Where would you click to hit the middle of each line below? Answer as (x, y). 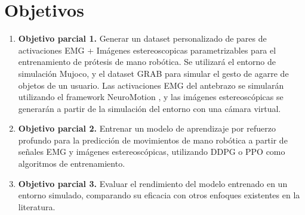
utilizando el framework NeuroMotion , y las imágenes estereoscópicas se (151, 97)
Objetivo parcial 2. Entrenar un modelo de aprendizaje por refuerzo (147, 128)
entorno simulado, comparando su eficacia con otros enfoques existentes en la (159, 195)
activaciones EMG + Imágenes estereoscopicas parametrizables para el (147, 50)
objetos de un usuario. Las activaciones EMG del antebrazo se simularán (151, 85)
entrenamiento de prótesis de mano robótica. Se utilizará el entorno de (147, 62)
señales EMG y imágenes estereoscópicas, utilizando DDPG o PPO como (152, 152)
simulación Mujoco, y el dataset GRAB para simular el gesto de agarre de (153, 73)
